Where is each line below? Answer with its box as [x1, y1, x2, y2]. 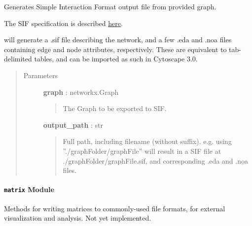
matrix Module [4, 184, 54, 195]
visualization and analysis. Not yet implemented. [4, 213, 151, 223]
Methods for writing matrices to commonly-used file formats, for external [4, 203, 225, 213]
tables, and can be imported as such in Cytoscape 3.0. [34, 54, 198, 64]
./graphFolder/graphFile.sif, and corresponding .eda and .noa [63, 155, 248, 166]
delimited [4, 54, 32, 64]
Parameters [23, 70, 58, 80]
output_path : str [43, 119, 104, 130]
